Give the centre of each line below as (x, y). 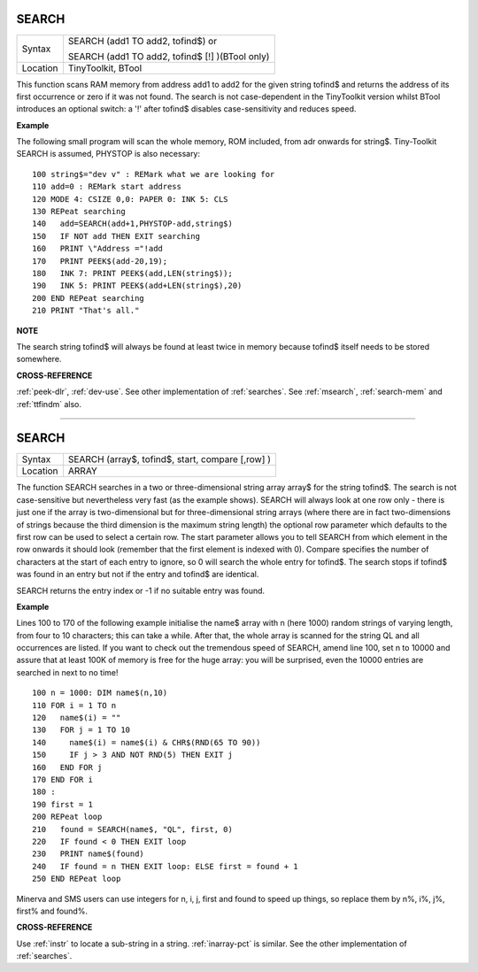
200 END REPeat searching (89, 298)
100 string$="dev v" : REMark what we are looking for (154, 174)
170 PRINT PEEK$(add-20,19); (100, 261)
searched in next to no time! (67, 672)
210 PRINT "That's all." (86, 311)
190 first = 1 (62, 804)
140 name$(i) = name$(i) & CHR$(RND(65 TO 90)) (146, 742)
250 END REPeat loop (77, 879)
